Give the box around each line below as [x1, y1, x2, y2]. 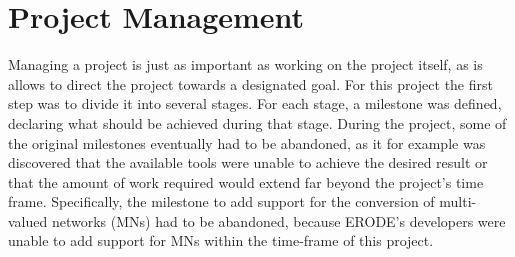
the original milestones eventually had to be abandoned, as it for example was [8, 132, 486, 153]
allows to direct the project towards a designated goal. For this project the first [8, 73, 493, 94]
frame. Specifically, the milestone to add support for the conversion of [8, 191, 435, 212]
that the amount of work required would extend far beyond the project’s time [8, 171, 484, 192]
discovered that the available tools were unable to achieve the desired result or [8, 152, 488, 173]
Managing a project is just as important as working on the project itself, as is [8, 54, 483, 75]
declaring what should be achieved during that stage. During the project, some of [8, 112, 507, 133]
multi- [439, 191, 477, 212]
